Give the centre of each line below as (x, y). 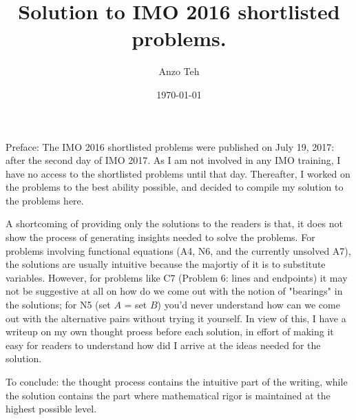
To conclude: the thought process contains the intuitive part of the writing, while (177, 381)
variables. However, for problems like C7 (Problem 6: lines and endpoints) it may (177, 277)
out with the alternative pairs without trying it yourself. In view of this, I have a (176, 318)
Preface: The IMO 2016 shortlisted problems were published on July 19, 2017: (170, 146)
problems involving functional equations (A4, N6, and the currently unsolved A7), (178, 250)
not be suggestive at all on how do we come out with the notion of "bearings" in (174, 291)
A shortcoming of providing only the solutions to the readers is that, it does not (174, 223)
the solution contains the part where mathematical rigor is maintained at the (168, 395)
